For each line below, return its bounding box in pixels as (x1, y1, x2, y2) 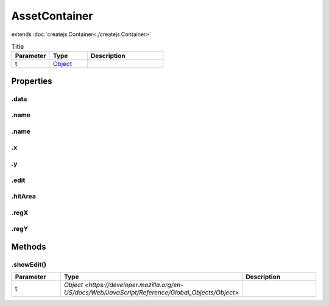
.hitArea (11, 192, 36, 201)
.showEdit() (11, 260, 47, 269)
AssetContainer (11, 9, 93, 23)
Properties (11, 76, 52, 86)
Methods (11, 241, 46, 252)
